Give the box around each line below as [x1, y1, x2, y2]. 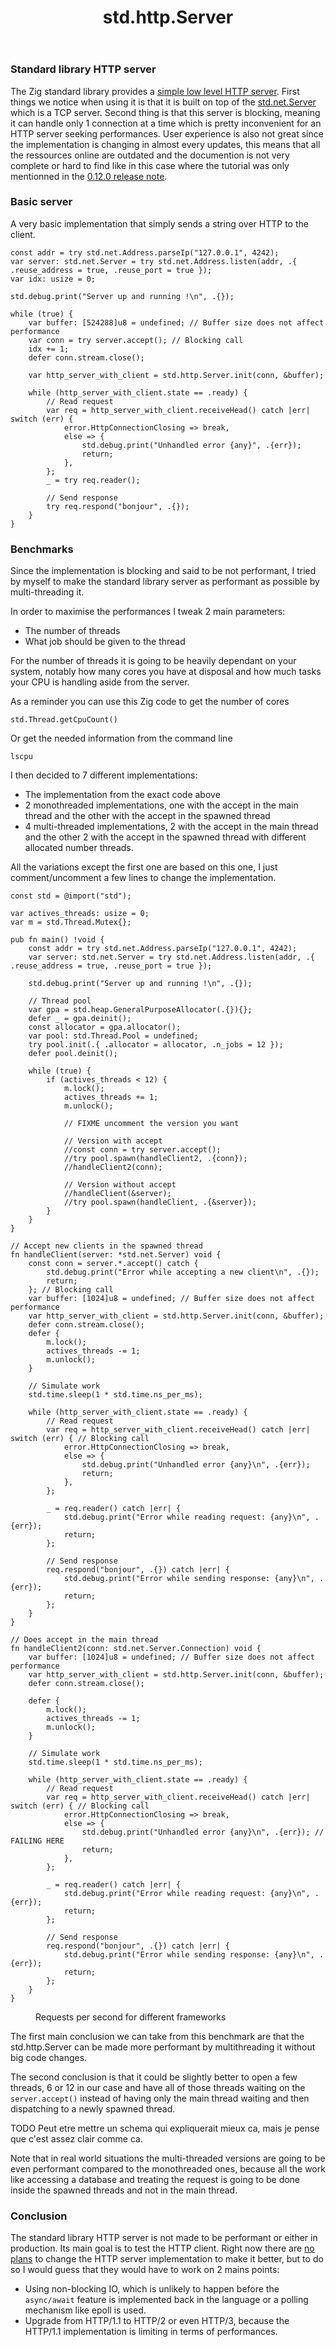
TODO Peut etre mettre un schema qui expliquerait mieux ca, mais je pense [10, 2122, 320, 2135]
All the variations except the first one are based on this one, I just [10, 861, 278, 873]
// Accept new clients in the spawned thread [10, 1241, 203, 1251]
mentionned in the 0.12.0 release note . [10, 170, 168, 182]
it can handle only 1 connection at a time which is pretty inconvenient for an [10, 117, 322, 129]
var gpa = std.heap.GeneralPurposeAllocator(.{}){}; [28, 1005, 253, 1015]
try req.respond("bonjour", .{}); [46, 501, 190, 511]
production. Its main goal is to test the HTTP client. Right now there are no [10, 2242, 315, 2255]
